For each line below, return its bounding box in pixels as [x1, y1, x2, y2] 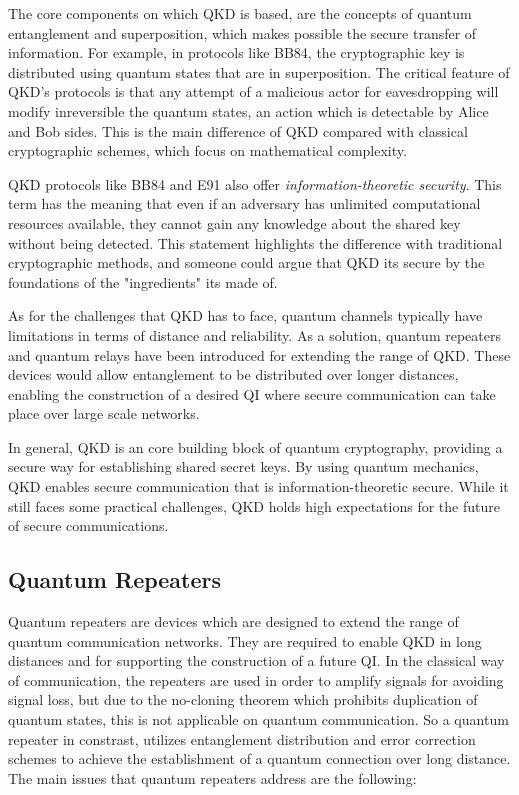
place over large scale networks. [8, 403, 200, 424]
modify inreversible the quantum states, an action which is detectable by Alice [8, 100, 489, 121]
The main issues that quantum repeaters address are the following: [8, 767, 417, 788]
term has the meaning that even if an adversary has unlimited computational [8, 193, 481, 214]
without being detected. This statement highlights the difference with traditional [8, 232, 503, 253]
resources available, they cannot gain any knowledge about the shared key [8, 212, 461, 233]
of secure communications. [8, 515, 169, 536]
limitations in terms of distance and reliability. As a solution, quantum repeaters [8, 324, 501, 345]
